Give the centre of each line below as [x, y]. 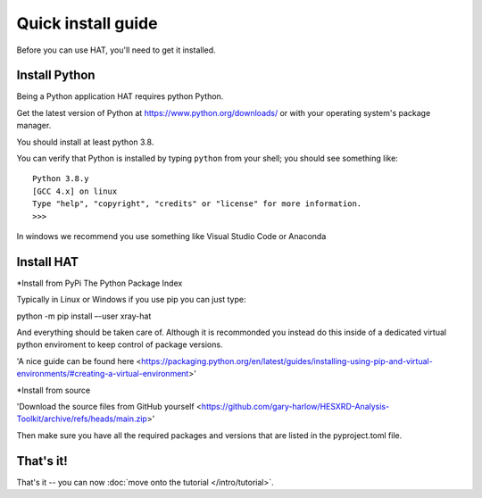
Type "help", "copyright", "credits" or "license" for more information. [197, 204]
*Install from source [54, 390]
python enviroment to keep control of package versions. [120, 344]
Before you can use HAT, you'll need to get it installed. [116, 50]
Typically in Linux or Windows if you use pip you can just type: [131, 300]
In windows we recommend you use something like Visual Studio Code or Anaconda [171, 236]
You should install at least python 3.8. [85, 142]
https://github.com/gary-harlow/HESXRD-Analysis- [295, 407]
